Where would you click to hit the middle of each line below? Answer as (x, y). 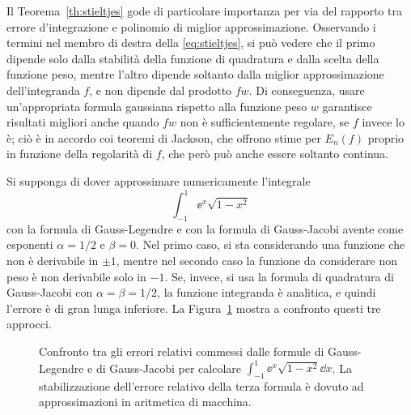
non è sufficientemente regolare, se (265, 122)
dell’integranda (43, 90)
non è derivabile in (53, 261)
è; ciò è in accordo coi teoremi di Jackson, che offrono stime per (164, 137)
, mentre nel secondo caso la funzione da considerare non (257, 261)
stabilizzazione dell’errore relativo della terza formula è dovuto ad (201, 385)
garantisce (347, 106)
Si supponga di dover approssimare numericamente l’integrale (159, 180)
